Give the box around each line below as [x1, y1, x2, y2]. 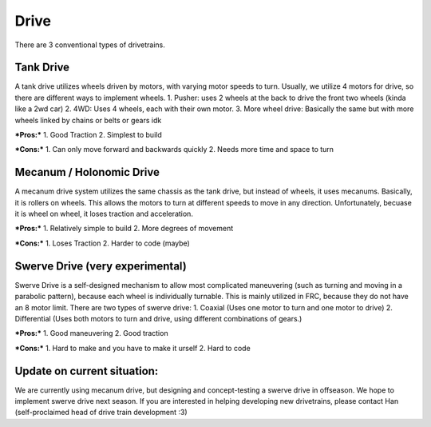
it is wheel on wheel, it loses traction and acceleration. [14, 209, 193, 219]
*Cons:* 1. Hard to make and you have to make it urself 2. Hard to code [14, 343, 251, 353]
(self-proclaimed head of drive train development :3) [14, 408, 188, 417]
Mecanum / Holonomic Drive [14, 166, 160, 179]
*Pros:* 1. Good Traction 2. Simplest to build [14, 130, 163, 140]
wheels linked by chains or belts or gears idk [14, 115, 162, 125]
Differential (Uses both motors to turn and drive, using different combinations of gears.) [14, 313, 302, 323]
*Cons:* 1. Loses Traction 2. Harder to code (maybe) [14, 238, 191, 248]
